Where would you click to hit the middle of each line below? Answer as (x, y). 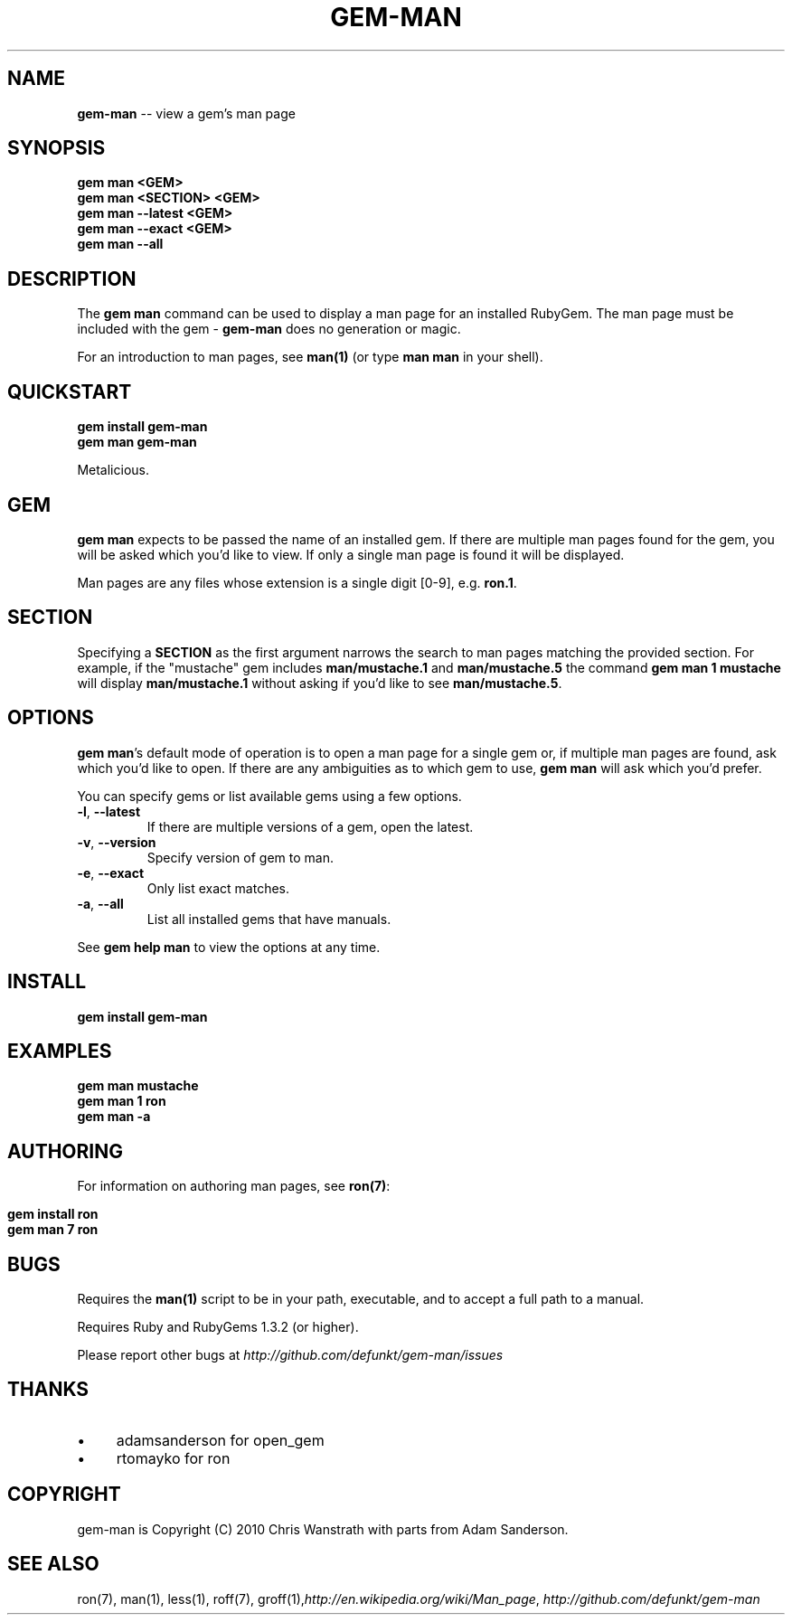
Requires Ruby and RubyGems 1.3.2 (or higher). (218, 1327)
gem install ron (53, 1214)
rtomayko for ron (173, 1458)
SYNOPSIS (57, 148)
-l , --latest (109, 811)
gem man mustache (138, 1086)
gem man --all (120, 244)
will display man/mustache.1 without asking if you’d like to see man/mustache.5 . (320, 683)
